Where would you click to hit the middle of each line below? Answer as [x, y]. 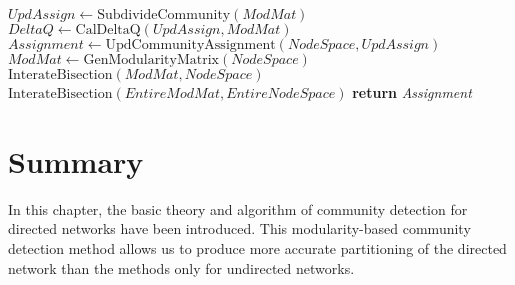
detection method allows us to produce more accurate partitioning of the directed [257, 247]
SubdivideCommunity [164, 15]
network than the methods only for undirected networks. [181, 267]
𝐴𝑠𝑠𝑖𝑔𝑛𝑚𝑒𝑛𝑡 [46, 45]
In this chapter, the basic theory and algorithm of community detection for [238, 208]
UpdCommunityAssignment [190, 45]
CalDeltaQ [108, 30]
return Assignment [412, 92]
